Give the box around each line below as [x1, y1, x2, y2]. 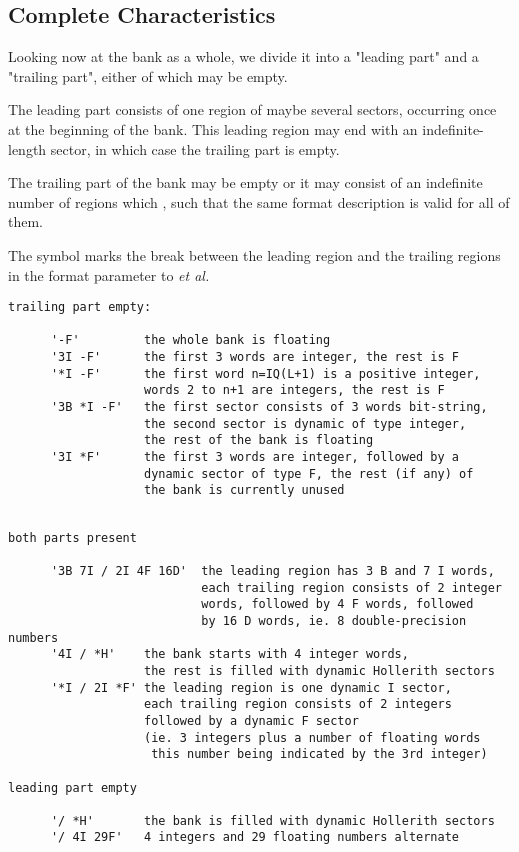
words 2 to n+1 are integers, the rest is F [144, 383, 445, 398]
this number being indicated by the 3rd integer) [151, 747, 488, 762]
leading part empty [8, 780, 137, 795]
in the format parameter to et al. [8, 264, 210, 285]
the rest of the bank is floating [144, 433, 374, 448]
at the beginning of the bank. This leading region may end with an [8, 118, 418, 139]
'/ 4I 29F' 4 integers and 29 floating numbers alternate [50, 830, 460, 845]
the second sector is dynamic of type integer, [144, 416, 467, 431]
